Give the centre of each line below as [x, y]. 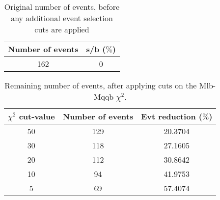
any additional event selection [62, 18]
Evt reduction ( [172, 116]
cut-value [37, 116]
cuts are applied [62, 29]
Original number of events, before [62, 7]
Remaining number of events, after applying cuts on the [101, 85]
